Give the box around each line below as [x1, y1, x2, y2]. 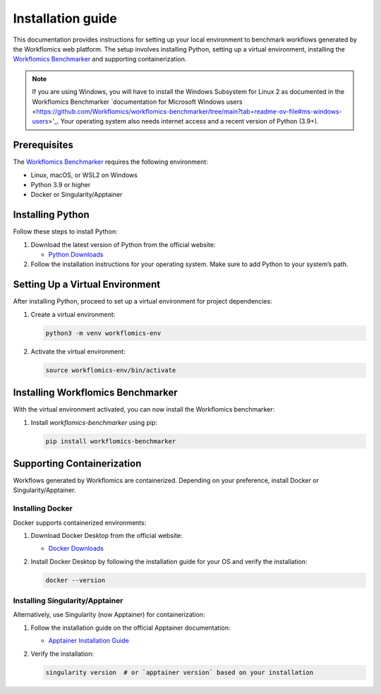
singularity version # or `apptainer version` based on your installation [45, 668, 314, 676]
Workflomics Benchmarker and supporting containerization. [13, 55, 187, 64]
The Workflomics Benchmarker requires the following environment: [13, 157, 208, 166]
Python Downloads [48, 251, 104, 259]
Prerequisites [13, 139, 73, 151]
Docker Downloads [48, 544, 104, 553]
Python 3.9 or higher [30, 180, 91, 189]
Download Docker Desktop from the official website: [30, 531, 183, 539]
